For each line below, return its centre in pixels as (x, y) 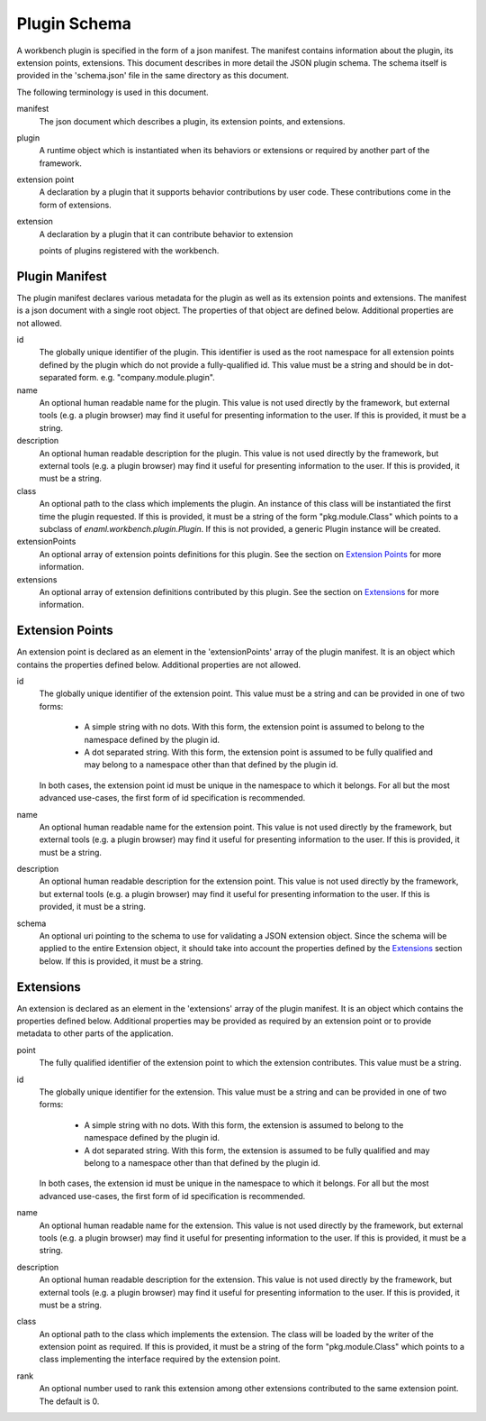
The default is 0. (69, 1401)
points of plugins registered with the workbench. (129, 251)
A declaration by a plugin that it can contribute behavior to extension (166, 234)
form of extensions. (75, 205)
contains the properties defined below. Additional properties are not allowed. (159, 665)
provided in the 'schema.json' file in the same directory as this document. (153, 76)
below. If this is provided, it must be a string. (121, 961)
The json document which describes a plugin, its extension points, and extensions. (192, 121)
